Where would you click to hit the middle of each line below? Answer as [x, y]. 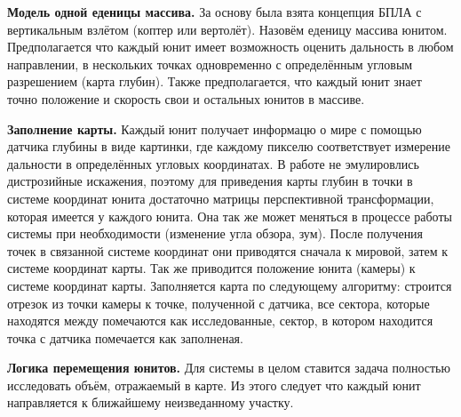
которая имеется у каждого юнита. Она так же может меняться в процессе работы [230, 216]
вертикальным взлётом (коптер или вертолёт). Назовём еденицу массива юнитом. [227, 29]
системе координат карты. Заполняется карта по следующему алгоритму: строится [230, 285]
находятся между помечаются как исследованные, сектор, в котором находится [220, 321]
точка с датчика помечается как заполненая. [125, 337]
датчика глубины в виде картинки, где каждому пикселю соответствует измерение [229, 146]
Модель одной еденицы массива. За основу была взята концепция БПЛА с [215, 12]
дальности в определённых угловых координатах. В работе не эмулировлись [213, 163]
